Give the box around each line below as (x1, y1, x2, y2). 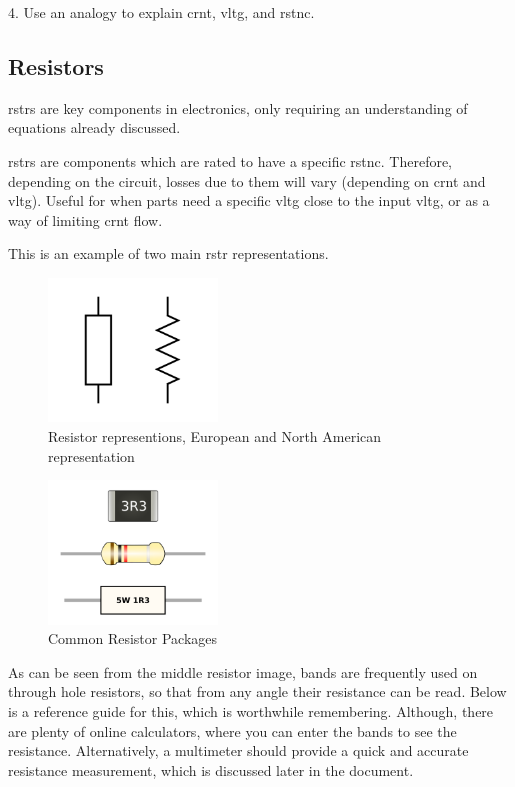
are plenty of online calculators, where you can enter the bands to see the (8, 720, 457, 741)
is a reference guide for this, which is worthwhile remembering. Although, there (8, 700, 494, 721)
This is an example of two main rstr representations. (8, 243, 329, 264)
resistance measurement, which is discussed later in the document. (8, 759, 414, 780)
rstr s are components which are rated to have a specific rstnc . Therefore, (8, 150, 453, 171)
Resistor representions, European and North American (48, 425, 382, 446)
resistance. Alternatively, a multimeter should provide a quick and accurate (8, 740, 469, 761)
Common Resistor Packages (48, 628, 218, 649)
